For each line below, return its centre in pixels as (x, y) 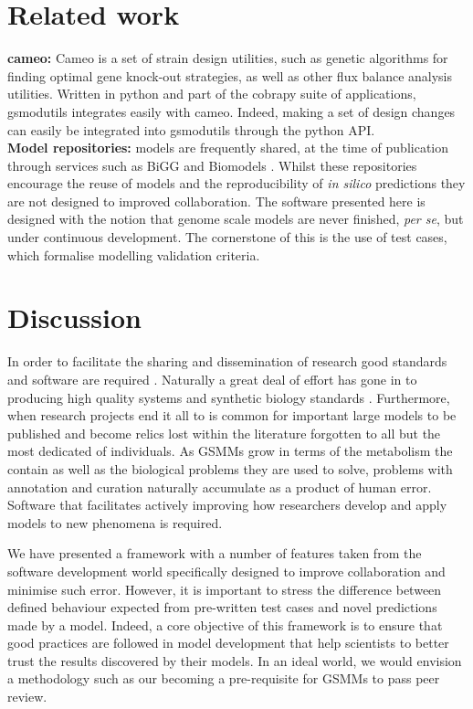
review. (27, 697)
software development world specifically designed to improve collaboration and (226, 571)
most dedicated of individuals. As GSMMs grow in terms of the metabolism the (230, 451)
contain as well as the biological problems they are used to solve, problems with (230, 468)
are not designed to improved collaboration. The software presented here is (216, 201)
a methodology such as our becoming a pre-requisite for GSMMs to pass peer (224, 678)
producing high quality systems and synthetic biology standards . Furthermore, (229, 397)
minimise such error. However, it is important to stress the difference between (225, 589)
